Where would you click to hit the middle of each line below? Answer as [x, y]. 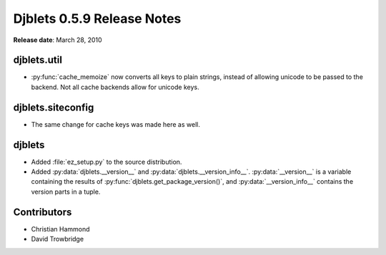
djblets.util [38, 60]
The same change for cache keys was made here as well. [115, 124]
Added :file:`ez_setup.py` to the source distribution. [107, 162]
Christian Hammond [60, 229]
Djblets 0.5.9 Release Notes [97, 19]
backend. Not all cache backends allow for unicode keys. [115, 87]
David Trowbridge [58, 239]
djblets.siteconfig [54, 107]
